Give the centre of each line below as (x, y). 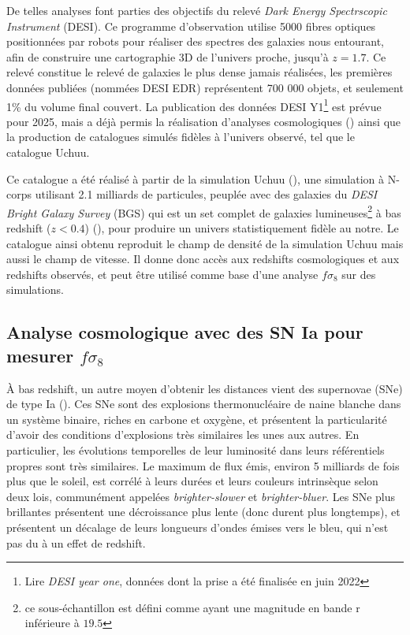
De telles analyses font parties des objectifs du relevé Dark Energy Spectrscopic (197, 10)
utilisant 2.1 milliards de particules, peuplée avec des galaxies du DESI (206, 194)
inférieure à (52, 623)
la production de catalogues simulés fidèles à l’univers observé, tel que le (181, 137)
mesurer (40, 355)
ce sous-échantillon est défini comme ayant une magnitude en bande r (192, 607)
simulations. (35, 290)
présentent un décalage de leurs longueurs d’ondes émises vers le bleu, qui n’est (198, 527)
